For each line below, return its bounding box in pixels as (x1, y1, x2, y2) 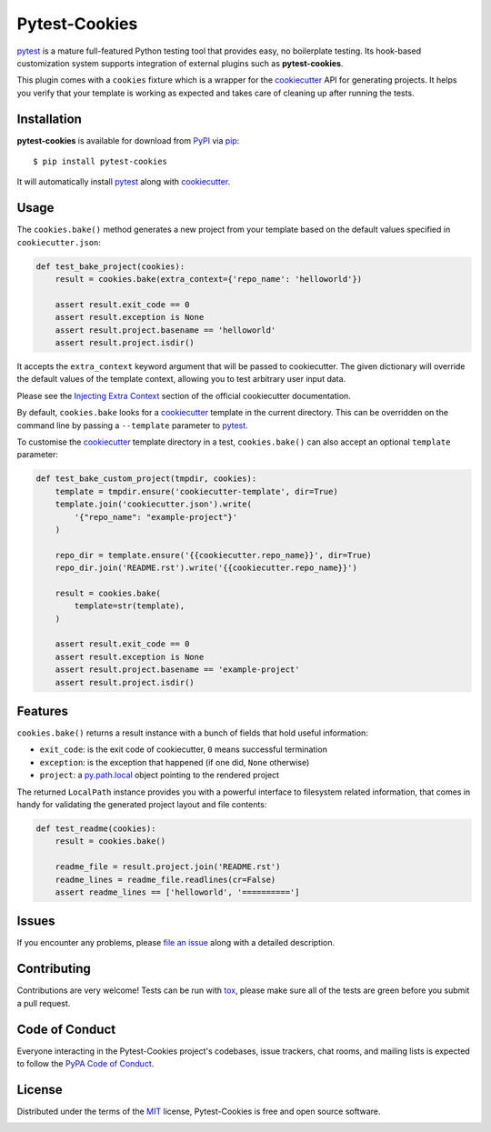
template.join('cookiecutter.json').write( (55, 499, 252, 509)
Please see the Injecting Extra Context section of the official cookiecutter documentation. (16, 390, 352, 401)
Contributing (16, 961, 91, 977)
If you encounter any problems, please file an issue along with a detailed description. (16, 937, 336, 948)
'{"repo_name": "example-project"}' (74, 512, 238, 522)
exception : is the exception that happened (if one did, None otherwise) (39, 756, 310, 767)
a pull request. (16, 997, 71, 1008)
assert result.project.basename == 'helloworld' (55, 325, 276, 336)
